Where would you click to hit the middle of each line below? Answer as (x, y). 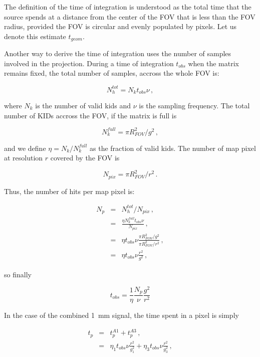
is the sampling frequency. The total (194, 105)
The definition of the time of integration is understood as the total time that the (128, 7)
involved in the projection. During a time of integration (89, 63)
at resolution (24, 158)
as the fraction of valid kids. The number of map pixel (173, 148)
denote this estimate (35, 36)
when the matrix (213, 63)
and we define (25, 148)
